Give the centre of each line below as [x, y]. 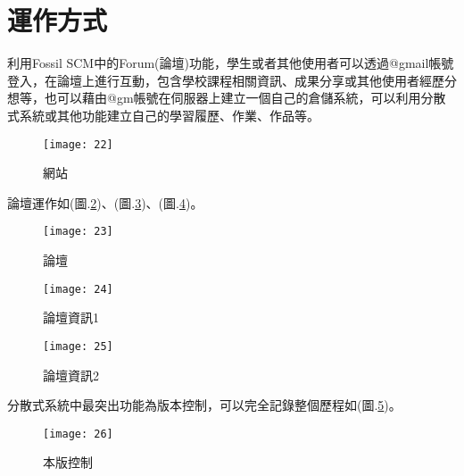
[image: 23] [78, 232]
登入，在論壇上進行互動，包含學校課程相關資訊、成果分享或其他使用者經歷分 [232, 80]
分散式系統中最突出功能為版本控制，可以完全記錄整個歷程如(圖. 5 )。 [204, 405]
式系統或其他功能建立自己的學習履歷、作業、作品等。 [163, 115]
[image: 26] [78, 434]
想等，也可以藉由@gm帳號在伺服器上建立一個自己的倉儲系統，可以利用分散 [227, 98]
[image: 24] [78, 289]
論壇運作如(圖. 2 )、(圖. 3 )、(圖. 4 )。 [105, 202]
